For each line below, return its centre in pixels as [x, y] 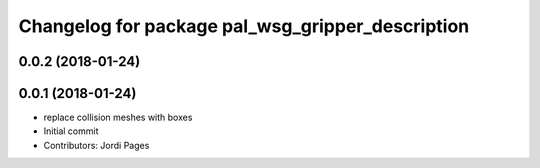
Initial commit [71, 131]
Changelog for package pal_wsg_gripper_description [244, 26]
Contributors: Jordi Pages [96, 145]
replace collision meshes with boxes [118, 117]
